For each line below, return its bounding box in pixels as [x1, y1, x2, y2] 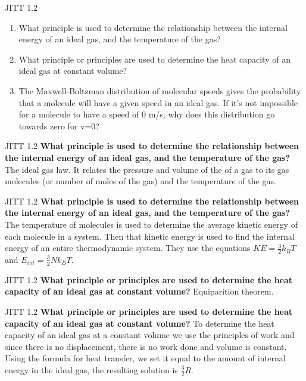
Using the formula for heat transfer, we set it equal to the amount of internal [5, 352, 286, 364]
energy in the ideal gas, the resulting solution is [5, 363, 178, 376]
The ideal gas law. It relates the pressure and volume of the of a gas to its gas [5, 163, 289, 175]
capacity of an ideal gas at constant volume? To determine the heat [5, 317, 274, 329]
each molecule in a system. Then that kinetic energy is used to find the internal [5, 230, 295, 242]
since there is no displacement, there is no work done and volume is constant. [5, 340, 287, 352]
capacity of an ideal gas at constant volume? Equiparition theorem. [5, 285, 274, 298]
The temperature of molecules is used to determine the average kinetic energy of [5, 218, 298, 230]
